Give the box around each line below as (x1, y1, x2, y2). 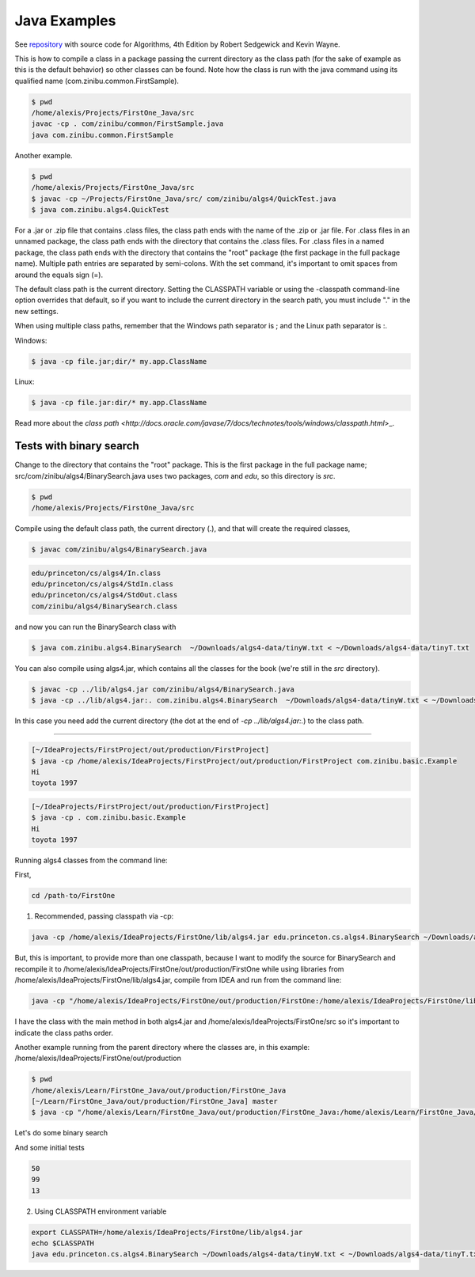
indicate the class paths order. (14, 1028, 114, 1037)
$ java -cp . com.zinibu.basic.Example (31, 813, 186, 822)
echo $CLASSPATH (31, 1238, 95, 1248)
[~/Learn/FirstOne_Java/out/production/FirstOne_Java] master (31, 1097, 278, 1106)
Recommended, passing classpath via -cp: (34, 911, 174, 921)
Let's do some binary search (14, 1128, 108, 1138)
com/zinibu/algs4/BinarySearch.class (31, 601, 178, 611)
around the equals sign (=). (14, 270, 103, 279)
